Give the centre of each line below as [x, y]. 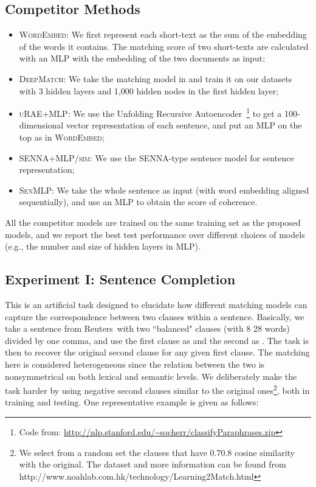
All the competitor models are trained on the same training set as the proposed [153, 222]
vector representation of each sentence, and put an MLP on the [184, 125]
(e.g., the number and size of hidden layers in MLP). [103, 246]
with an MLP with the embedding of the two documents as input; [142, 58]
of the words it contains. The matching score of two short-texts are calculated [164, 46]
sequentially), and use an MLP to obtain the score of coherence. [138, 202]
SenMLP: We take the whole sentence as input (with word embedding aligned [164, 190]
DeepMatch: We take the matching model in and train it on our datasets [156, 78]
